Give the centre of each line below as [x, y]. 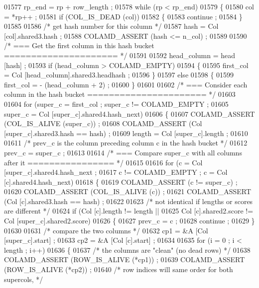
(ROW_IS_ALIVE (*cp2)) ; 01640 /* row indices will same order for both [119, 269]
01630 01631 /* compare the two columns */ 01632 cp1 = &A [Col [106, 230]
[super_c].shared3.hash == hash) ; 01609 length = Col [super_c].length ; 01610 [126, 133]
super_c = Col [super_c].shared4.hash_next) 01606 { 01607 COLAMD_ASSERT [129, 113]
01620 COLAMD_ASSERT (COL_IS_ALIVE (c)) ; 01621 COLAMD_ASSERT [128, 191]
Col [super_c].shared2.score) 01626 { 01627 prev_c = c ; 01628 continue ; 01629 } [129, 221]
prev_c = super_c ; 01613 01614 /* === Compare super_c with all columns [123, 152]
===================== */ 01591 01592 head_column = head [120, 55]
